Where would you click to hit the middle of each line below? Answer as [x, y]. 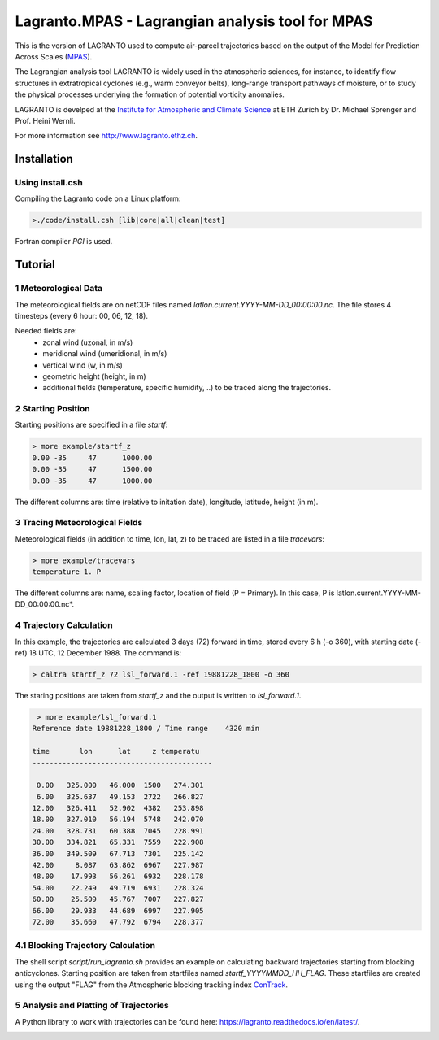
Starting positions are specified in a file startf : [91, 425]
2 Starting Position [52, 409]
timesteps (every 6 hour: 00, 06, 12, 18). [81, 315]
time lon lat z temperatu [116, 751]
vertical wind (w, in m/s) [83, 365]
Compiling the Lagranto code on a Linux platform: [98, 198]
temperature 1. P [67, 572]
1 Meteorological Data [59, 289]
